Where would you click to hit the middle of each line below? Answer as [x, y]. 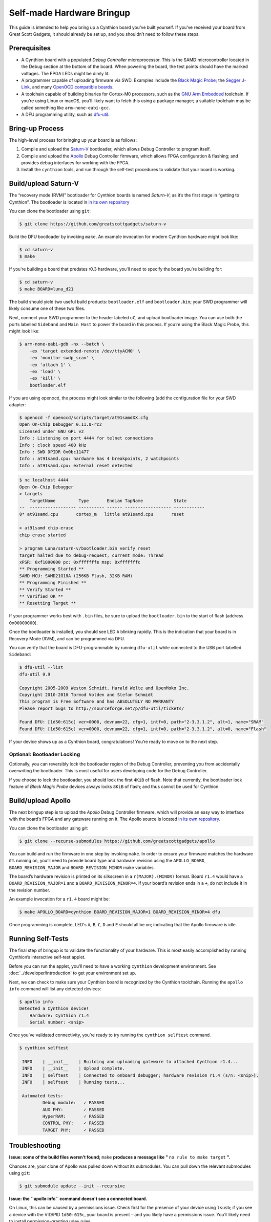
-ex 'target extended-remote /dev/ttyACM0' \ [85, 351]
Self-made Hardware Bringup [70, 13]
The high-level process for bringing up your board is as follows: [73, 140]
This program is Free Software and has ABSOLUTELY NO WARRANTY [97, 702]
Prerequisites [30, 48]
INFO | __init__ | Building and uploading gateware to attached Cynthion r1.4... [130, 1061]
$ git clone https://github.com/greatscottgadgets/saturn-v [93, 224]
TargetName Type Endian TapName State [108, 501]
